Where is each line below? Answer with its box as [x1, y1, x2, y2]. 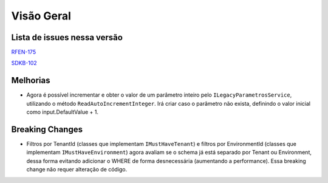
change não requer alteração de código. [26, 166, 128, 173]
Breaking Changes [11, 124, 83, 134]
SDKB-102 [11, 60, 38, 67]
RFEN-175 [11, 49, 36, 56]
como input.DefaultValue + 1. [26, 108, 99, 116]
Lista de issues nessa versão [11, 32, 123, 43]
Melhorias [11, 75, 51, 86]
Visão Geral [11, 9, 71, 22]
